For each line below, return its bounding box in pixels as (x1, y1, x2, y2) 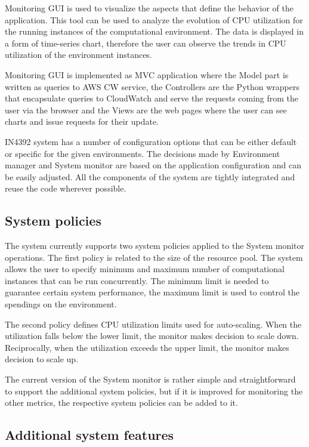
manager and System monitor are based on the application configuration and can (5, 159, 301, 171)
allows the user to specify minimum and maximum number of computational (5, 263, 285, 275)
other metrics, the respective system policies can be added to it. (5, 396, 238, 409)
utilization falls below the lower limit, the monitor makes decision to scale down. (5, 329, 299, 342)
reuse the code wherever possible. (5, 182, 126, 195)
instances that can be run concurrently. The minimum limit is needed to (5, 274, 269, 286)
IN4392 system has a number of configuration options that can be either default (5, 135, 297, 147)
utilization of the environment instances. (5, 48, 152, 61)
